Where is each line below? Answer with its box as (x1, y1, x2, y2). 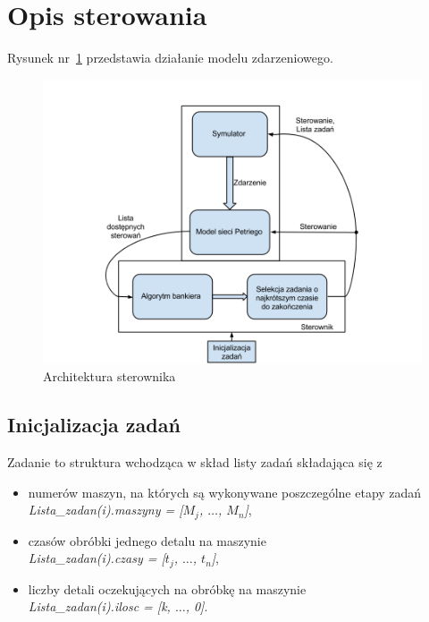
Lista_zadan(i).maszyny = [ (28, 500, 183, 519)
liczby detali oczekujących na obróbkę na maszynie (28, 579, 307, 598)
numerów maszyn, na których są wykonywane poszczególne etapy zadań (28, 482, 422, 501)
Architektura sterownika (43, 367, 176, 386)
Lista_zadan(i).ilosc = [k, (28, 597, 171, 616)
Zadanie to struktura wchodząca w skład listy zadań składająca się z (7, 453, 383, 472)
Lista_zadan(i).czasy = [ (28, 549, 165, 567)
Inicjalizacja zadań (7, 411, 181, 439)
